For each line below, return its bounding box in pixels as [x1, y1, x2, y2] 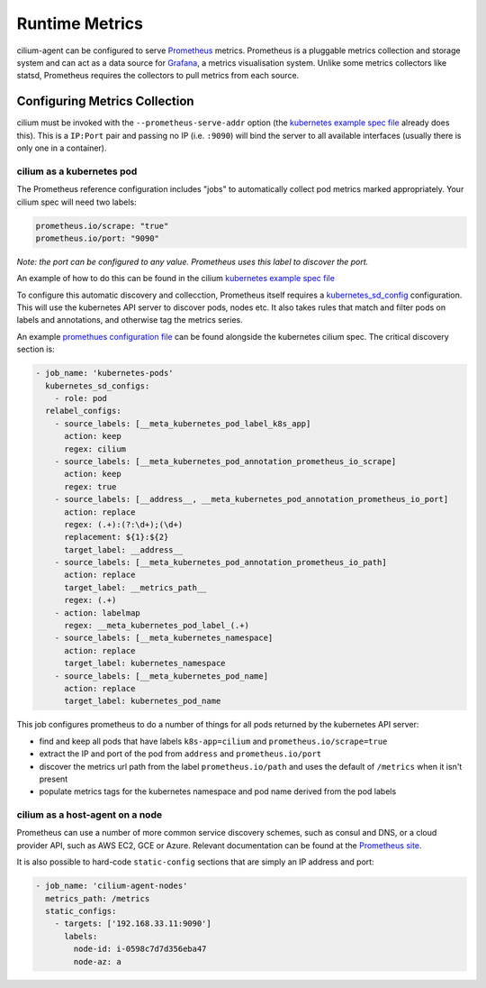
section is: [16, 343, 55, 355]
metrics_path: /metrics [45, 893, 150, 903]
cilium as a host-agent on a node [16, 809, 162, 821]
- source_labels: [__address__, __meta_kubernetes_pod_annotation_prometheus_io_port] [54, 494, 449, 505]
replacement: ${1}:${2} [64, 532, 169, 543]
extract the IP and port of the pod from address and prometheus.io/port [39, 748, 322, 759]
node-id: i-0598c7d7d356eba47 [73, 944, 207, 955]
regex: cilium [64, 444, 126, 454]
